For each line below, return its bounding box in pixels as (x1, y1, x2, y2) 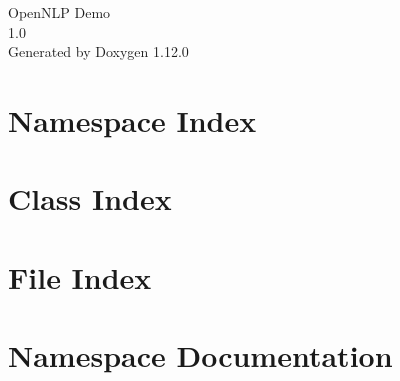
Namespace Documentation (8, 335, 393, 376)
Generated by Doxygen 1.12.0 (8, 41, 189, 62)
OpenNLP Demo (8, 2, 111, 22)
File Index (8, 256, 152, 297)
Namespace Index (8, 99, 257, 140)
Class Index (8, 178, 172, 219)
